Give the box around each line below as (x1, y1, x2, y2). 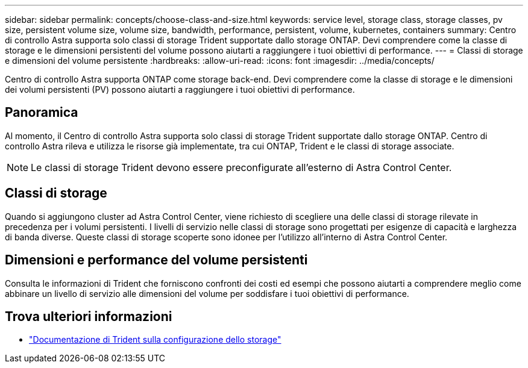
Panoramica (5, 105, 78, 120)
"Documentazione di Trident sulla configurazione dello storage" (29, 334, 281, 345)
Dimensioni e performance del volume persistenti (5, 252, 308, 268)
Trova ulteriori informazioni (5, 308, 172, 324)
